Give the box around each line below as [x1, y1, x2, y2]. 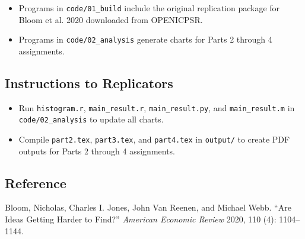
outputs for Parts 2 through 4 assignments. [18, 144, 176, 157]
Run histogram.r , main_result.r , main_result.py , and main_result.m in [18, 101, 295, 114]
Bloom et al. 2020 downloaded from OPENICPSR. [18, 13, 203, 25]
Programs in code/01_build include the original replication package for [18, 2, 280, 14]
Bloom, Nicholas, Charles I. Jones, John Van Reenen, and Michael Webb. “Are [5, 201, 291, 214]
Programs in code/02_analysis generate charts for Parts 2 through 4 [18, 33, 272, 46]
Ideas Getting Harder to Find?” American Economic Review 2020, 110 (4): [5, 213, 277, 225]
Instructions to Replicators [5, 73, 173, 92]
